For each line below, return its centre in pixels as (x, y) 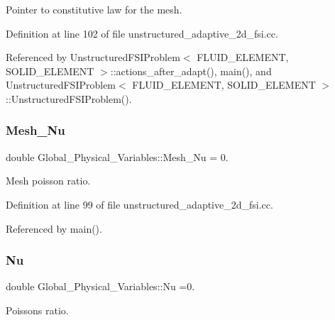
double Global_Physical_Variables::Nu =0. (100, 286)
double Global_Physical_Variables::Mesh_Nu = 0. (117, 156)
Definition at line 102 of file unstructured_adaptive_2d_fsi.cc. (142, 33)
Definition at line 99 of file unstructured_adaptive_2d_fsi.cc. (139, 204)
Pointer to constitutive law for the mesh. (94, 9)
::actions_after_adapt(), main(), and (191, 71)
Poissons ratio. (37, 310)
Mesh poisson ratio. (48, 181)
